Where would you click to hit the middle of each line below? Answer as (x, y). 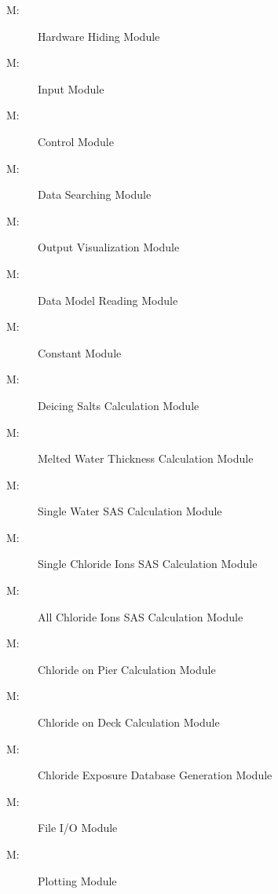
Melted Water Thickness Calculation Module (146, 458)
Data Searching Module (95, 194)
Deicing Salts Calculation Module (119, 405)
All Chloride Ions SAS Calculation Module (141, 616)
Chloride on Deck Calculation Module (129, 722)
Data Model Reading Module (108, 300)
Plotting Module (77, 880)
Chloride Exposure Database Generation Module (155, 775)
